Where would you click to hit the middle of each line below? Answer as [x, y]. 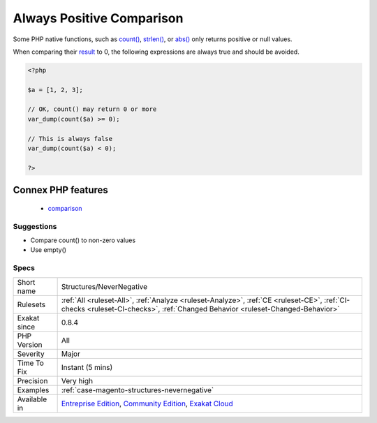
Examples [33, 389]
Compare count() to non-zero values [83, 240]
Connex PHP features [60, 190]
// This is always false [70, 139]
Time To [31, 363]
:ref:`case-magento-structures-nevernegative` [138, 389]
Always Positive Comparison [98, 18]
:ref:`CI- [337, 300]
